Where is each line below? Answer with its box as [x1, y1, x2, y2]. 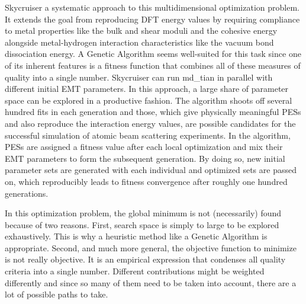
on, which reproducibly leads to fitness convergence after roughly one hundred [5, 175, 288, 187]
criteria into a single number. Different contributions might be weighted [5, 265, 265, 277]
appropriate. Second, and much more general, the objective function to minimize [5, 241, 297, 254]
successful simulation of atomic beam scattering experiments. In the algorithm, [5, 129, 291, 141]
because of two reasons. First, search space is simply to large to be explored [5, 218, 279, 231]
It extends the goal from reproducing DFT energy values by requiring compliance [5, 12, 300, 25]
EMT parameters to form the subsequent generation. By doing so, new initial [5, 152, 285, 164]
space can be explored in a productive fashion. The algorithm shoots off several [5, 94, 292, 106]
